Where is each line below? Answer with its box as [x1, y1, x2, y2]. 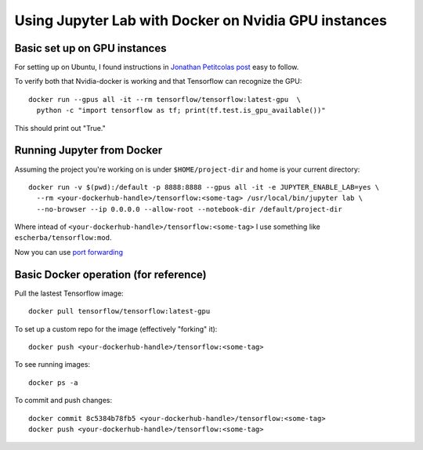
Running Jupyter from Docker [14, 143, 163, 157]
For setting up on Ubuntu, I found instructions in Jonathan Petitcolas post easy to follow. [14, 63, 299, 72]
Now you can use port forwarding [14, 247, 123, 256]
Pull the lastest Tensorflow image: [14, 289, 125, 298]
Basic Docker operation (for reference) [14, 267, 207, 281]
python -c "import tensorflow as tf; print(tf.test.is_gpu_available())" [36, 106, 326, 115]
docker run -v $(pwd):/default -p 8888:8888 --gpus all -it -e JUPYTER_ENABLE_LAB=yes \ [28, 183, 380, 191]
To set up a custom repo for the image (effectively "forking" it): [14, 324, 218, 333]
